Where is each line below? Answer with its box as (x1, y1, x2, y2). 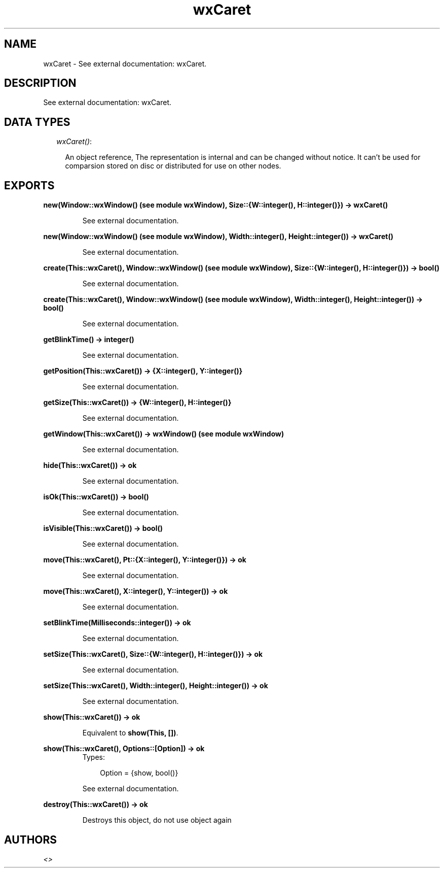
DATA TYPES (4, 115, 70, 128)
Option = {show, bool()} (100, 768, 178, 778)
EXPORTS (4, 179, 55, 192)
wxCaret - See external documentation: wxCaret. (43, 59, 207, 68)
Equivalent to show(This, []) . (82, 728, 178, 737)
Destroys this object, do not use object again (82, 816, 232, 825)
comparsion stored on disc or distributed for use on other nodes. (65, 161, 281, 171)
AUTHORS (4, 833, 57, 846)
